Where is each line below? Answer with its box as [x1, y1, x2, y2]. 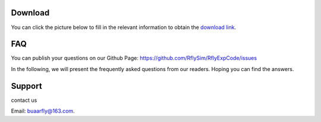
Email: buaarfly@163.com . [11, 107, 75, 115]
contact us [11, 97, 37, 104]
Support [11, 81, 42, 91]
